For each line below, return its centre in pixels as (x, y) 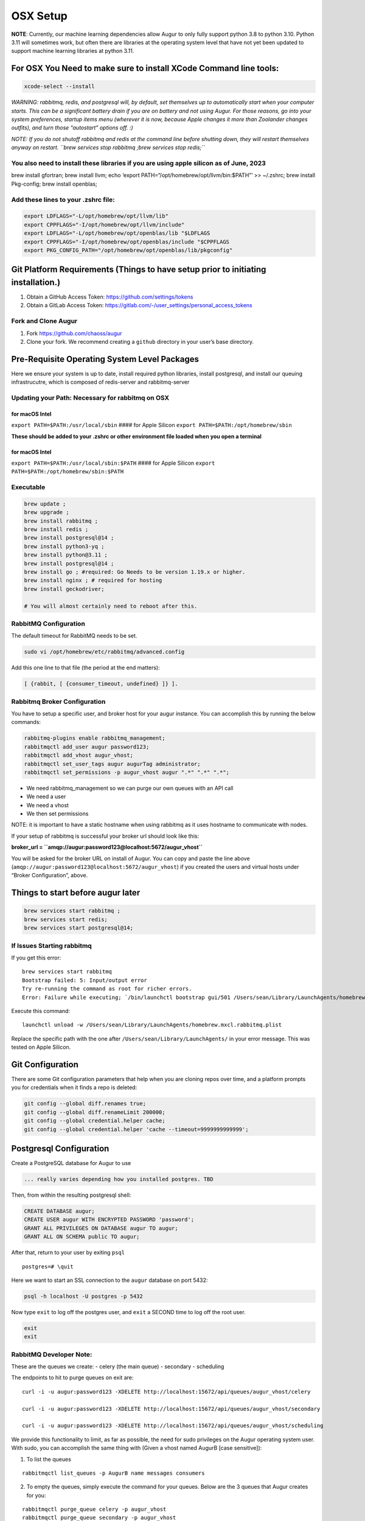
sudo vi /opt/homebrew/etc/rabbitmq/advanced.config (104, 652)
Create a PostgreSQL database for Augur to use (71, 1163)
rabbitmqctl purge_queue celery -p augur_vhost (94, 1509)
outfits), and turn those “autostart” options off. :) (72, 128)
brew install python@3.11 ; (66, 555)
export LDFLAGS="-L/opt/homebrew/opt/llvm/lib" (96, 216)
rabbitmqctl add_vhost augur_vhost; (79, 755)
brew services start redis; (66, 919)
